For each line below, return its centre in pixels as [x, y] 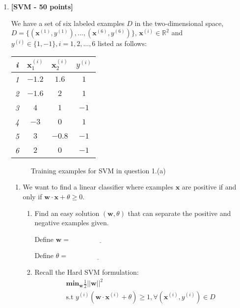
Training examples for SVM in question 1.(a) [98, 170]
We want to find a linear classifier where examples [98, 187]
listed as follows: [122, 43]
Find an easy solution [67, 213]
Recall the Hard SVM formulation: [87, 272]
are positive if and [209, 187]
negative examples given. [72, 223]
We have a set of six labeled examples [68, 23]
